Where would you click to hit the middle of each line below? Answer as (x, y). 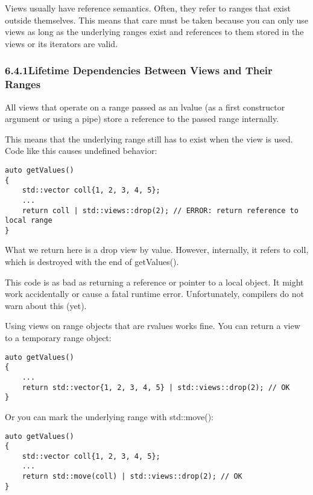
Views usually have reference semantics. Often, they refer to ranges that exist (148, 8)
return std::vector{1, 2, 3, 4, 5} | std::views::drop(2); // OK (156, 387)
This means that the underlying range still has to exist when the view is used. (149, 139)
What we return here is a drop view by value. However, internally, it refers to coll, (157, 250)
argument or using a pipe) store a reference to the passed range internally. (142, 119)
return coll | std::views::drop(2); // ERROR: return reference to (160, 210)
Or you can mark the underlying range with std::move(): (109, 416)
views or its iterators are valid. (62, 43)
